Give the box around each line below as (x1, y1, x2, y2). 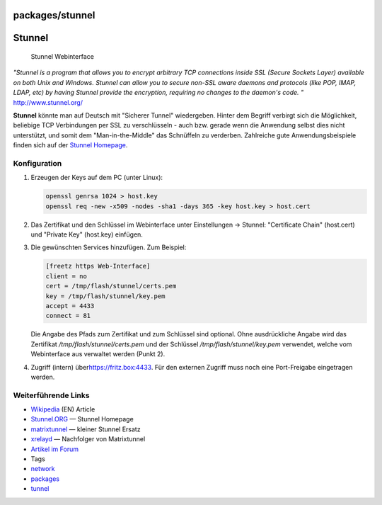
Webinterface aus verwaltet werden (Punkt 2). (30, 350, 166, 358)
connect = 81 (45, 312, 91, 320)
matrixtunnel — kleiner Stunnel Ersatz (30, 425, 141, 433)
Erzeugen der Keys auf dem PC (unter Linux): (30, 174, 163, 182)
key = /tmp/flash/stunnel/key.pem (45, 292, 166, 300)
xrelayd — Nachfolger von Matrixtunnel (30, 435, 146, 443)
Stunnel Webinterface (30, 52, 95, 61)
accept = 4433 (45, 302, 95, 310)
